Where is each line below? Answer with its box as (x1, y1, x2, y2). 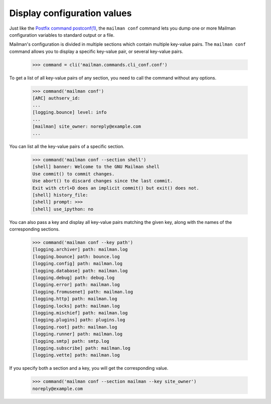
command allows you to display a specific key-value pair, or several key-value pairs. (9, 48, 183, 54)
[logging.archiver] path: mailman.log (32, 247, 128, 253)
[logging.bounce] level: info (32, 109, 107, 115)
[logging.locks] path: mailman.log (32, 303, 120, 309)
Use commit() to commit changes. (32, 171, 115, 177)
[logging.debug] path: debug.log (32, 275, 115, 281)
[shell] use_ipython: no (32, 206, 94, 212)
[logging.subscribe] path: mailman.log (32, 345, 130, 351)
